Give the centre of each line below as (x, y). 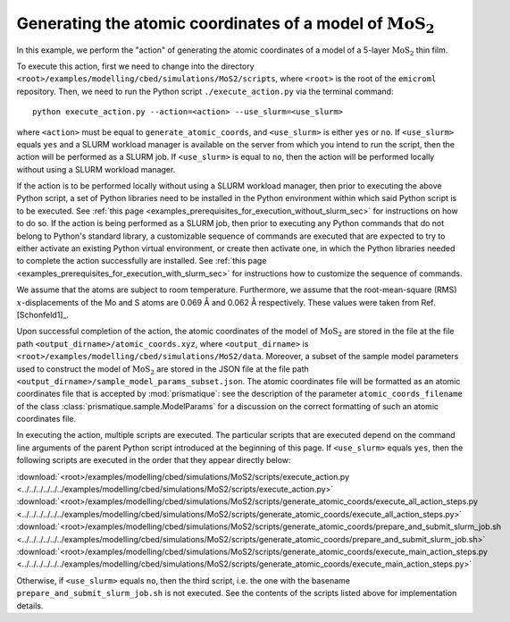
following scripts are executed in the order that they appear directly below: (154, 460)
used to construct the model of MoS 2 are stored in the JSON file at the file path (163, 370)
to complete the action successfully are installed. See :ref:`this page (142, 261)
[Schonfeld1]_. (43, 315)
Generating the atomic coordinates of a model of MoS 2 (226, 25)
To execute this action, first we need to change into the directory (135, 66)
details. (30, 605)
